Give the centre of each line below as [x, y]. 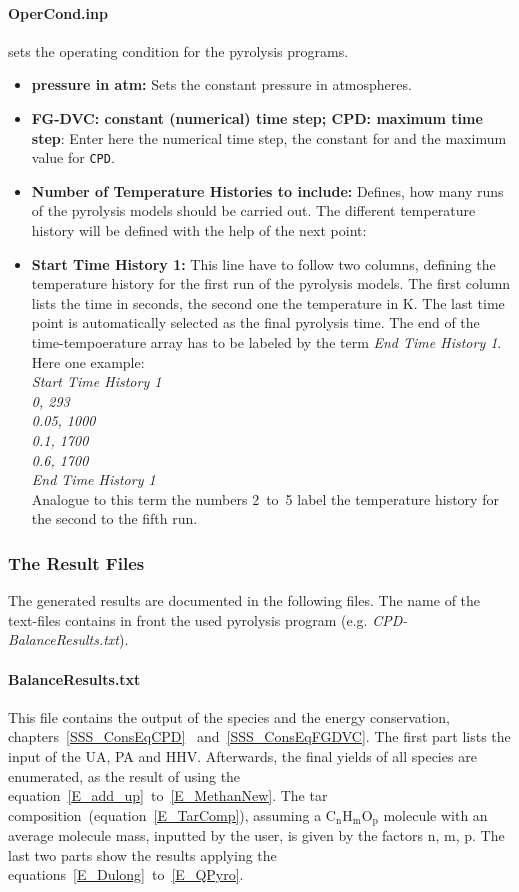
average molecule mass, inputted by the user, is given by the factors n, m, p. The [256, 835]
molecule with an [435, 814]
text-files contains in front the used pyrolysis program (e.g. [188, 619]
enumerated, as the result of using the [124, 775]
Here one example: [88, 361]
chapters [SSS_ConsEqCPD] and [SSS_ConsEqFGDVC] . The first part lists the [259, 736]
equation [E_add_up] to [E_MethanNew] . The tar [168, 795]
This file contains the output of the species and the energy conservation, [229, 716]
